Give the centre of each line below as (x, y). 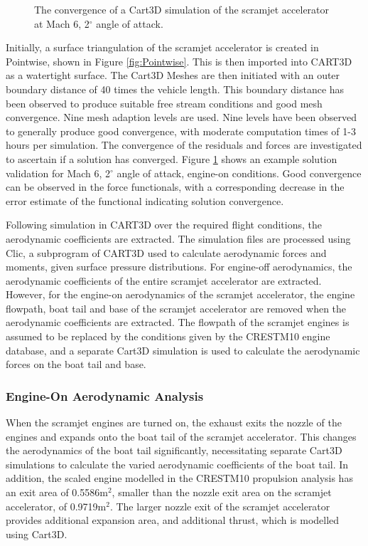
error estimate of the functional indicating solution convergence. (145, 200)
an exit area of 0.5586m (57, 492)
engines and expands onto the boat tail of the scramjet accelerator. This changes (181, 436)
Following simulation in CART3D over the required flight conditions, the (164, 225)
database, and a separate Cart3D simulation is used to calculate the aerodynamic (183, 350)
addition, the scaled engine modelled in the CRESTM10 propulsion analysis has (179, 478)
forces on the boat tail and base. (76, 364)
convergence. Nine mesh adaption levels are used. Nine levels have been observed (181, 117)
